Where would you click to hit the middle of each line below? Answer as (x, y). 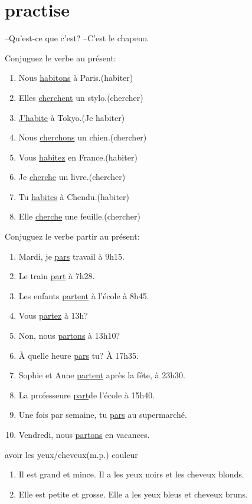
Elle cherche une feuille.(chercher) (79, 216)
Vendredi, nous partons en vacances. (84, 434)
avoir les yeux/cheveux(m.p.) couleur (71, 454)
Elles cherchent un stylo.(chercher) (81, 97)
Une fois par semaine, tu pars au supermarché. (103, 415)
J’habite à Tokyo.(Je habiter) (72, 117)
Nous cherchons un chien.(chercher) (83, 137)
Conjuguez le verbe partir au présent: (72, 236)
